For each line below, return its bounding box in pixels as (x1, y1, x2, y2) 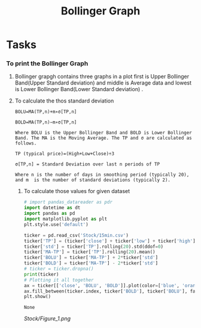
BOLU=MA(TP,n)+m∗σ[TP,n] (14, 109, 77, 115)
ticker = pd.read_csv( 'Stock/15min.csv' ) (23, 232, 129, 238)
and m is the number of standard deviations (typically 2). (14, 177, 171, 183)
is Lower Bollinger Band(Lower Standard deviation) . (14, 86, 144, 93)
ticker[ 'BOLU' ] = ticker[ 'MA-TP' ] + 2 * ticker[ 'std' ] (23, 255, 159, 261)
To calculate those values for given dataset (23, 188, 130, 195)
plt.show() (23, 294, 51, 300)
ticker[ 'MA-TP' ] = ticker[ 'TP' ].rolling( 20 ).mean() (23, 249, 156, 255)
